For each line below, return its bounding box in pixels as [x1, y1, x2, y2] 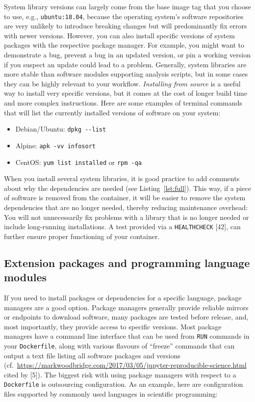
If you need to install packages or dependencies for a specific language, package [4, 292, 242, 302]
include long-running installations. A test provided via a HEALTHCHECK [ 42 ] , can [4, 221, 241, 232]
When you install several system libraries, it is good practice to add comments [4, 173, 240, 184]
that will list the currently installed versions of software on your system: [4, 107, 221, 117]
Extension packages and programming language [4, 255, 250, 270]
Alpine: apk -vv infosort [15, 140, 96, 150]
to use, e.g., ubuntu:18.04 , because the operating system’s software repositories [4, 11, 244, 21]
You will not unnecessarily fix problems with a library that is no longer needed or [4, 212, 249, 222]
